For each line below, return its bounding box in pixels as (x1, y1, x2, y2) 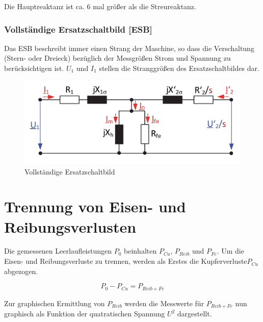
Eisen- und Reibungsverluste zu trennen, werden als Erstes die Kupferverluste (4, 256, 247, 266)
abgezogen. (4, 265, 38, 276)
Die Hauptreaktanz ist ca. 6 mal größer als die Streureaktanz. (4, 1, 196, 11)
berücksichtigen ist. (4, 63, 64, 73)
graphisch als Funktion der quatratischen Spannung (4, 308, 165, 319)
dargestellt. (177, 308, 212, 319)
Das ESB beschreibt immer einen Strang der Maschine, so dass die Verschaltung (4, 42, 254, 53)
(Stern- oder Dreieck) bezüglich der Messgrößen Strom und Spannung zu (4, 53, 231, 63)
